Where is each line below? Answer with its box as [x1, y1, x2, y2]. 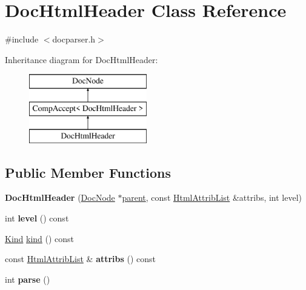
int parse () [5, 272, 50, 285]
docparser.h [52, 33, 96, 46]
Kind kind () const [5, 232, 75, 244]
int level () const [5, 212, 69, 224]
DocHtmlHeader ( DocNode [5, 191, 115, 204]
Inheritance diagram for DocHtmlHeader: [5, 53, 158, 66]
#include [5, 33, 39, 46]
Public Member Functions [5, 163, 171, 181]
